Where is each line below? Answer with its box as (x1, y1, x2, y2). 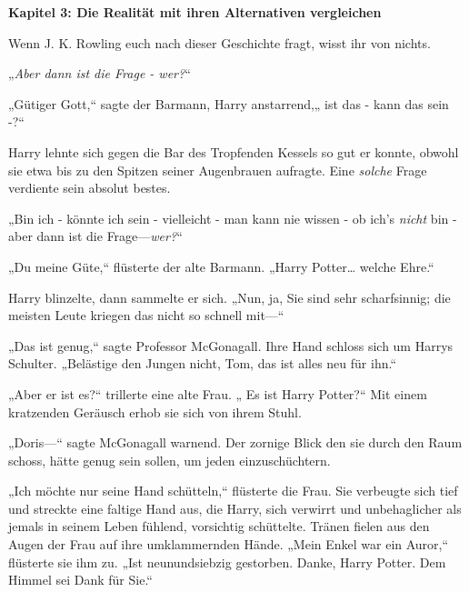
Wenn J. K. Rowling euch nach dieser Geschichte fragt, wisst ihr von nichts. (8, 33, 431, 52)
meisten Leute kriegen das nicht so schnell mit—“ (8, 306, 284, 325)
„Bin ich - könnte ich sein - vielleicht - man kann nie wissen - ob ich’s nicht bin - (8, 208, 457, 227)
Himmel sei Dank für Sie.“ (8, 570, 153, 589)
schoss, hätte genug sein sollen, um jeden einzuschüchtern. (8, 450, 331, 469)
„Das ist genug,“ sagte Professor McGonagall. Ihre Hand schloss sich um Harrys (8, 336, 454, 355)
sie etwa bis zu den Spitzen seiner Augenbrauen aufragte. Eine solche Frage (8, 160, 427, 179)
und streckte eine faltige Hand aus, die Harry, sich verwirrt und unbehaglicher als (8, 498, 462, 517)
